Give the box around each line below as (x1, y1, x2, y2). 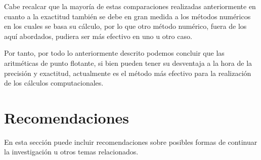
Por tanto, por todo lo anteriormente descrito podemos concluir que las (4, 48, 225, 58)
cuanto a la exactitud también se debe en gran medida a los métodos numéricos (4, 11, 251, 21)
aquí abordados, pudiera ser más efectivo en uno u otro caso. (4, 30, 192, 41)
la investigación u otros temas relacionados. (4, 146, 139, 157)
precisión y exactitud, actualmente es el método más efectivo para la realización (4, 67, 251, 78)
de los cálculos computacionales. (4, 77, 104, 88)
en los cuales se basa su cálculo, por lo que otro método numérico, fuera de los (4, 21, 247, 31)
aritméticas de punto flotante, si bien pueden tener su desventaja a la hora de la (4, 57, 252, 68)
